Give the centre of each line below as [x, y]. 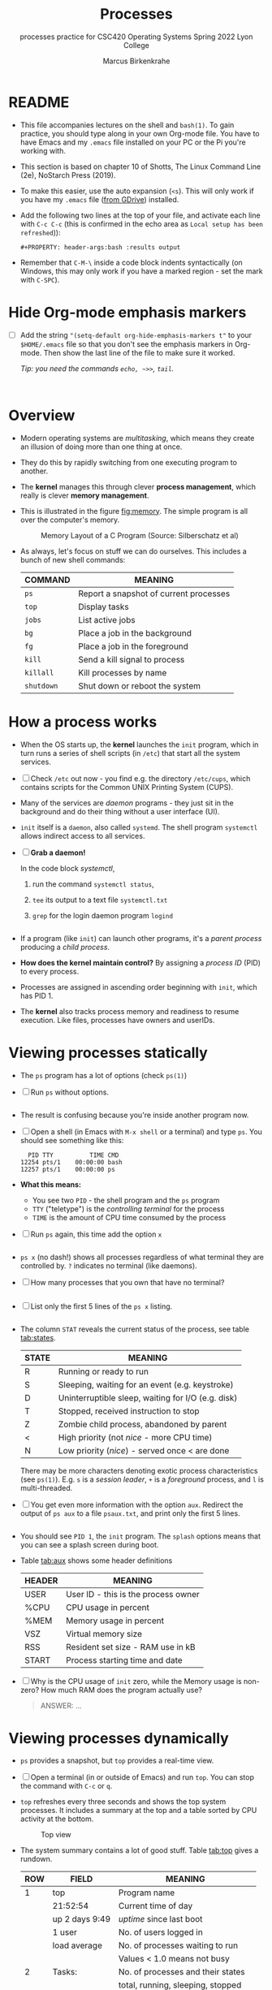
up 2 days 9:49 [82, 1919]
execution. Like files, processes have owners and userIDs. [117, 1020]
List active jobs [107, 619]
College [136, 45]
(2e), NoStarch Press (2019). [68, 175]
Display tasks [104, 606]
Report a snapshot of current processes [154, 594]
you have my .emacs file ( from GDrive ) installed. [99, 199]
